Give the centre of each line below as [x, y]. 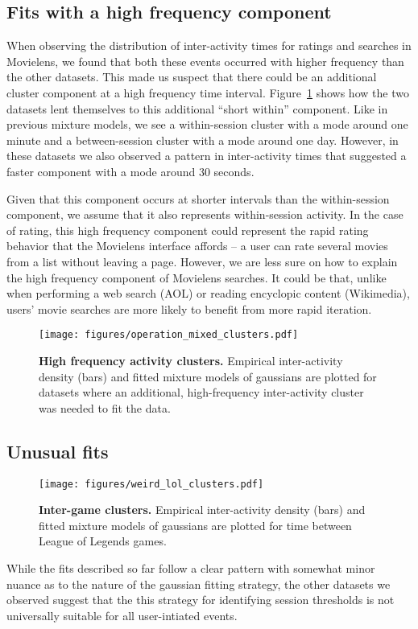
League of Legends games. [103, 541]
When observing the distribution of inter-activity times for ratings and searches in [209, 45]
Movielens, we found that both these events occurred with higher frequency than [205, 61]
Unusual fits [58, 451]
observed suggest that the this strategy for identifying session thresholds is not [201, 600]
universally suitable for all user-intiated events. [122, 615]
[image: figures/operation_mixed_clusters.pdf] [169, 335]
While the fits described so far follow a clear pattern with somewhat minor [191, 567]
